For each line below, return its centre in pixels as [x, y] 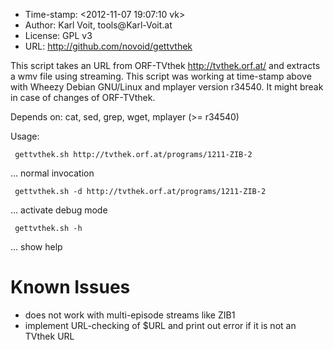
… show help [36, 247]
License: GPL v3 [58, 35]
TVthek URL [49, 336]
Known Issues [70, 287]
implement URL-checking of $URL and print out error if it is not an [160, 325]
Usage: [25, 136]
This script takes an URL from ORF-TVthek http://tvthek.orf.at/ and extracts [165, 65]
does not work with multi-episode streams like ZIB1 [130, 315]
